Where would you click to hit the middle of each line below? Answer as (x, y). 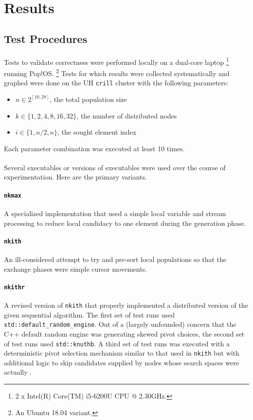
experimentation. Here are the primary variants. (75, 177)
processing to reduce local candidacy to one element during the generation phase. (125, 223)
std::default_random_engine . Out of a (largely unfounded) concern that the (120, 324)
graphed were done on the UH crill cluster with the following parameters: (116, 83)
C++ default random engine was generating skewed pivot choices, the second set (124, 333)
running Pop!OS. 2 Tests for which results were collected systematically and (117, 72)
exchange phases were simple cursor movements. (76, 269)
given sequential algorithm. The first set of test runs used (89, 314)
